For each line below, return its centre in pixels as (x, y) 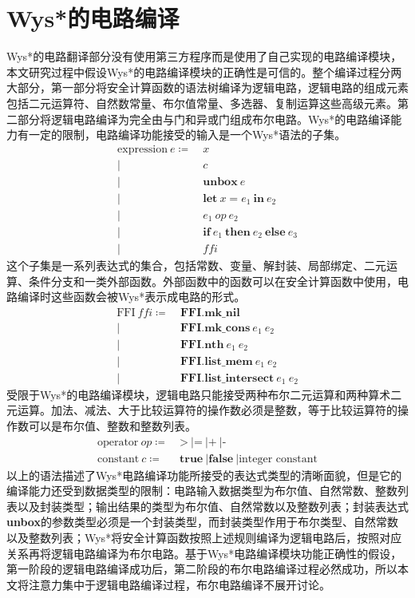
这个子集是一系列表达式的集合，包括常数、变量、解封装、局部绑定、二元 (196, 265)
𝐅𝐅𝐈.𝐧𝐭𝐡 (202, 345)
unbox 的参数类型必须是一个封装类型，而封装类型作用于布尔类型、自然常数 (202, 522)
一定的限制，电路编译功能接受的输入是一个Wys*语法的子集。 (187, 135)
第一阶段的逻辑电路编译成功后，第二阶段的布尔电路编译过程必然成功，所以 (202, 569)
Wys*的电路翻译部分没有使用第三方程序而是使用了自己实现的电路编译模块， (204, 56)
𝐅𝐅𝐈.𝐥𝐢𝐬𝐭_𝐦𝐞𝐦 (216, 361)
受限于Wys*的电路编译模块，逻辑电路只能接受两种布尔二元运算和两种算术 (199, 394)
